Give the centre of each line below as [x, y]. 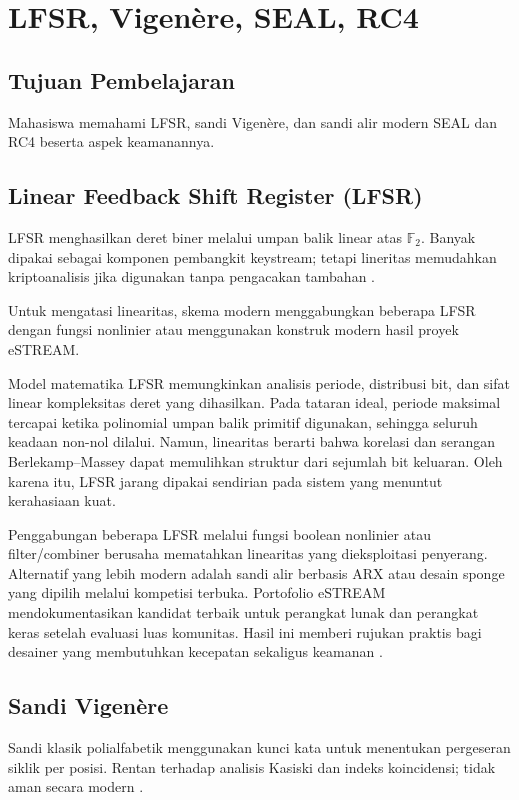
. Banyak [448, 236]
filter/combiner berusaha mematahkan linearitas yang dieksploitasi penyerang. [248, 553]
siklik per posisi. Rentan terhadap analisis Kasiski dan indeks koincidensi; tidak [252, 766]
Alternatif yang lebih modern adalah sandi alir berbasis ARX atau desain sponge [256, 572]
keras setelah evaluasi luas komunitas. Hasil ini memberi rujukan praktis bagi [245, 631]
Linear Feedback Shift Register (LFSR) [215, 195]
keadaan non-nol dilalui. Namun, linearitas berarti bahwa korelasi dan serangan [251, 441]
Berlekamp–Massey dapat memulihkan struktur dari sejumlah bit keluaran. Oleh [255, 460]
